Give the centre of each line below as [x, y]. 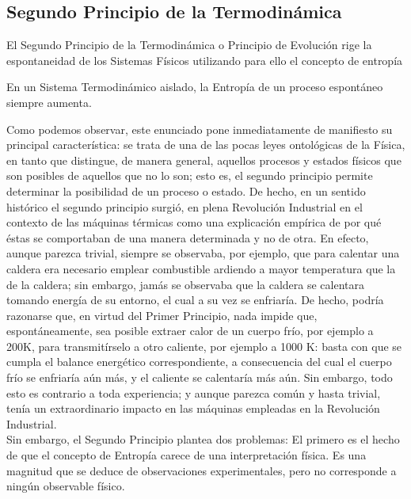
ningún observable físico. [66, 486]
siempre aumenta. [49, 102]
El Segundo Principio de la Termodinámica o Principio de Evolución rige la [189, 45]
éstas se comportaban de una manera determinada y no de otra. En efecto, [188, 237]
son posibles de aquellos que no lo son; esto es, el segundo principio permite [190, 175]
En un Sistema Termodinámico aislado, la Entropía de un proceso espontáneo [195, 87]
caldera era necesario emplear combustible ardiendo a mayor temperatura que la [201, 268]
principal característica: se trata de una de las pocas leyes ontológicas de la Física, [206, 145]
